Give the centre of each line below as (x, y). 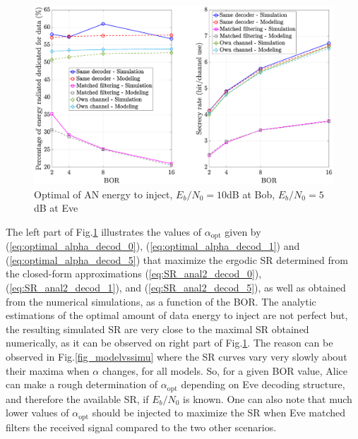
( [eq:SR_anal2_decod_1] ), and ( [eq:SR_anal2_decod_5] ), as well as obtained (176, 287)
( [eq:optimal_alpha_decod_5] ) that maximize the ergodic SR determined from (177, 259)
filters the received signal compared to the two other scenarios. (141, 427)
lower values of (37, 413)
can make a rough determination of (82, 384)
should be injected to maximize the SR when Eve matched (219, 413)
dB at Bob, (251, 194)
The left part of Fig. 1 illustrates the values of (104, 231)
